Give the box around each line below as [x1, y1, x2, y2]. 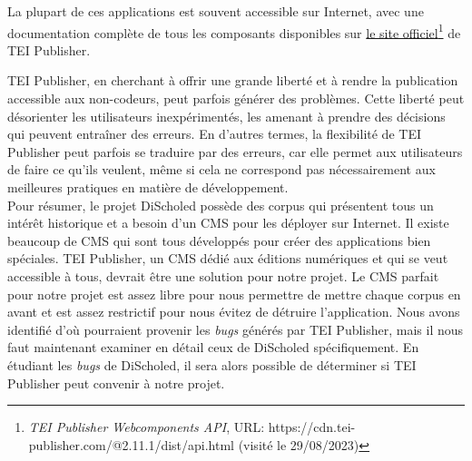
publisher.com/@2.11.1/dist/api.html [28, 435, 234, 454]
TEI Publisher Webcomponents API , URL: [28, 417, 265, 436]
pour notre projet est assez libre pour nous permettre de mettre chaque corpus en [7, 284, 461, 303]
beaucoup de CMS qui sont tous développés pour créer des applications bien [7, 230, 431, 250]
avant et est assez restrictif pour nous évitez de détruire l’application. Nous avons [7, 302, 460, 321]
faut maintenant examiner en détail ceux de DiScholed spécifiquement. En [7, 338, 419, 357]
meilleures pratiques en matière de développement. [7, 178, 289, 196]
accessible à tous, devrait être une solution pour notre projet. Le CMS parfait [7, 266, 439, 285]
